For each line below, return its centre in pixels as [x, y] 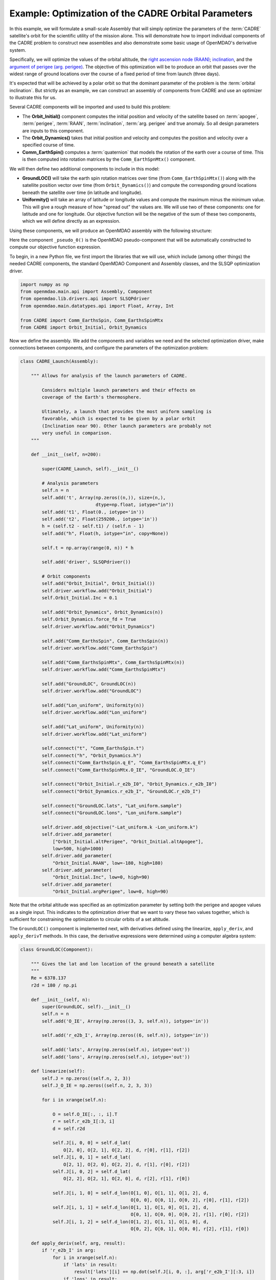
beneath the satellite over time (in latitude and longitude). [82, 193]
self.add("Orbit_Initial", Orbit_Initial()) [98, 583]
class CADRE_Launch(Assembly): [60, 361]
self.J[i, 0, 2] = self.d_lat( [92, 1171]
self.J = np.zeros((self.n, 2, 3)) [86, 1078]
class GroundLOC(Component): [57, 949]
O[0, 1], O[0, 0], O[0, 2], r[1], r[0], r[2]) [190, 1214]
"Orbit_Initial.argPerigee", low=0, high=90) [110, 892]
